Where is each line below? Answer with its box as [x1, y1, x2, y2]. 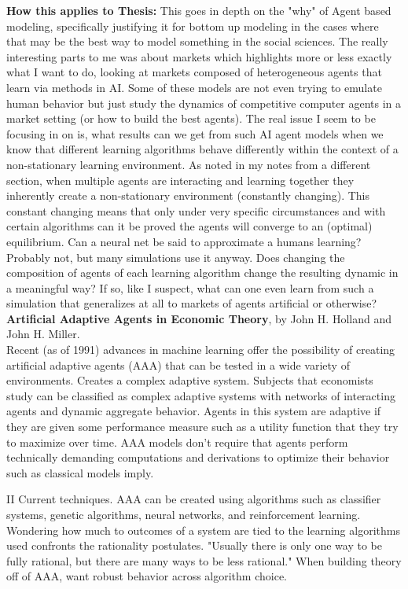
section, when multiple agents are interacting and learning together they [6, 171, 355, 188]
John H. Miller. [6, 326, 80, 342]
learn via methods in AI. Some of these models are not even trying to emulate [6, 79, 382, 95]
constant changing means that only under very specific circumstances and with [6, 202, 386, 219]
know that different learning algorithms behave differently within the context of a [6, 141, 399, 157]
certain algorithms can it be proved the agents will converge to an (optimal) [6, 218, 373, 234]
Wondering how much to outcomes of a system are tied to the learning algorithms [6, 521, 400, 538]
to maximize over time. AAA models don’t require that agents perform [6, 433, 348, 450]
